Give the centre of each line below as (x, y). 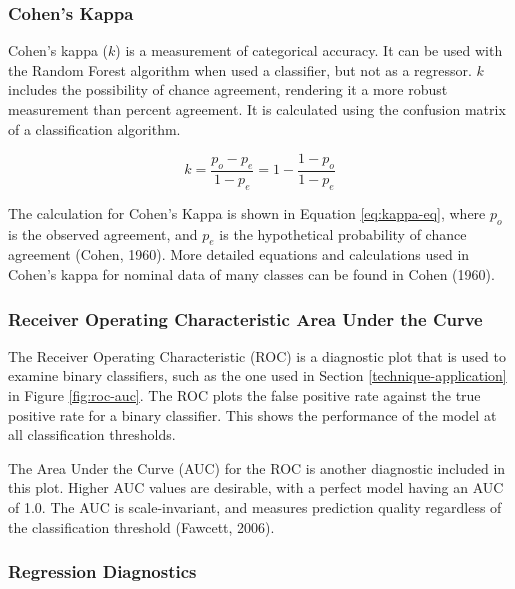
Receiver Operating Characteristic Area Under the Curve (245, 318)
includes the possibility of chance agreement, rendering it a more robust (228, 89)
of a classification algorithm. (94, 128)
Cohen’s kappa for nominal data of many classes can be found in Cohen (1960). (251, 274)
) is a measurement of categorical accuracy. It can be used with (309, 50)
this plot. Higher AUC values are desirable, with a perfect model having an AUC (256, 487)
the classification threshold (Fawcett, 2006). (141, 526)
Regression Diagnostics (102, 571)
